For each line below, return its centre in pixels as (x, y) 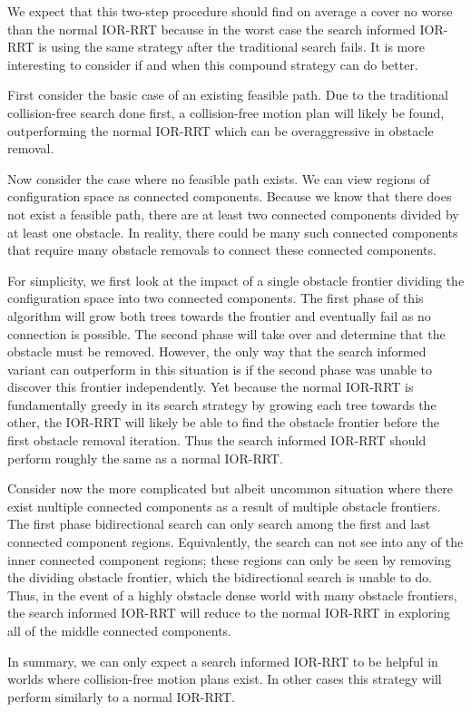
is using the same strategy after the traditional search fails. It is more (231, 47)
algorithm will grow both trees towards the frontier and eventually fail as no (219, 315)
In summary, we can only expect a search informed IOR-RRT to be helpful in (223, 661)
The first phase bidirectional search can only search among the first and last (219, 524)
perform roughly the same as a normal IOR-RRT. (145, 458)
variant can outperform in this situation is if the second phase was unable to (220, 369)
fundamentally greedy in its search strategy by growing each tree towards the (222, 404)
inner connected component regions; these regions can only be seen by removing (229, 559)
